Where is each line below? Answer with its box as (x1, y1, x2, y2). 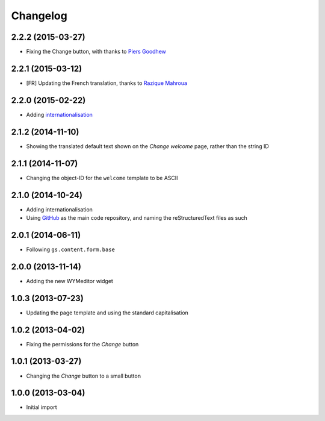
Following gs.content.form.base (26, 246, 116, 253)
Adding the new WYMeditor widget (26, 277, 114, 284)
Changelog (11, 9, 67, 22)
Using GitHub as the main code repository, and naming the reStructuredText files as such (26, 214, 247, 221)
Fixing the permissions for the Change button (26, 340, 139, 348)
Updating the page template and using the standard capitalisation (26, 309, 189, 316)
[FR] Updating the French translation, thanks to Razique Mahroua (26, 79, 188, 87)
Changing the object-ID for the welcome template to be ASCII (26, 174, 178, 181)
